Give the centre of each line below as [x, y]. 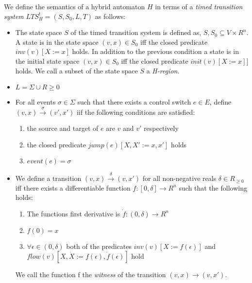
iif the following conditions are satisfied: [136, 112]
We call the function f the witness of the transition [91, 274]
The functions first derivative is [74, 213]
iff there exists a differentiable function [73, 187]
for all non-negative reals [179, 178]
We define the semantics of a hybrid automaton [75, 6]
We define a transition [48, 178]
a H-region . [163, 70]
